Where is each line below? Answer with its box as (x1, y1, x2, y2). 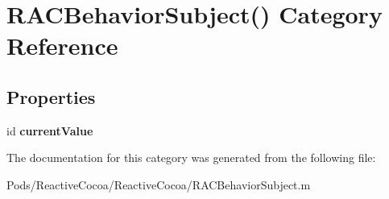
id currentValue (6, 122, 93, 139)
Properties (6, 84, 96, 109)
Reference (6, 29, 118, 62)
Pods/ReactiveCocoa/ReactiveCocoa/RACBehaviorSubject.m (6, 176, 311, 193)
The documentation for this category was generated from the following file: (6, 149, 376, 166)
